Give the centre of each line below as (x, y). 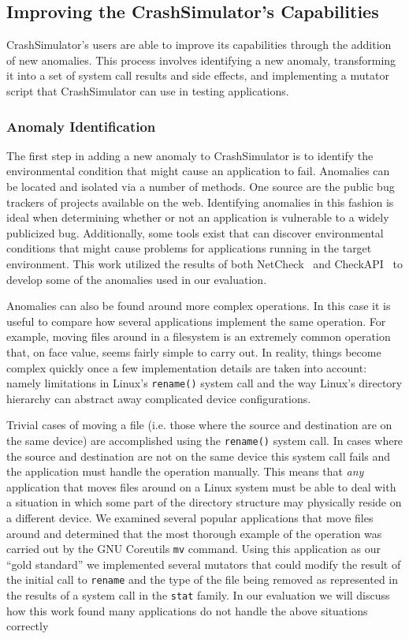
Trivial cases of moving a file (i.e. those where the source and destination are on (199, 425)
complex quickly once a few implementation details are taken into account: (187, 367)
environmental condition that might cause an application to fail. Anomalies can (198, 171)
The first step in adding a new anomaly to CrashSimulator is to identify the (190, 155)
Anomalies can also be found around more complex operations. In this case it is (199, 306)
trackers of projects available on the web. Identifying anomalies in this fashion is (200, 202)
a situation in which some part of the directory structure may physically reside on (204, 502)
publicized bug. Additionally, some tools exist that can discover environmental (195, 232)
